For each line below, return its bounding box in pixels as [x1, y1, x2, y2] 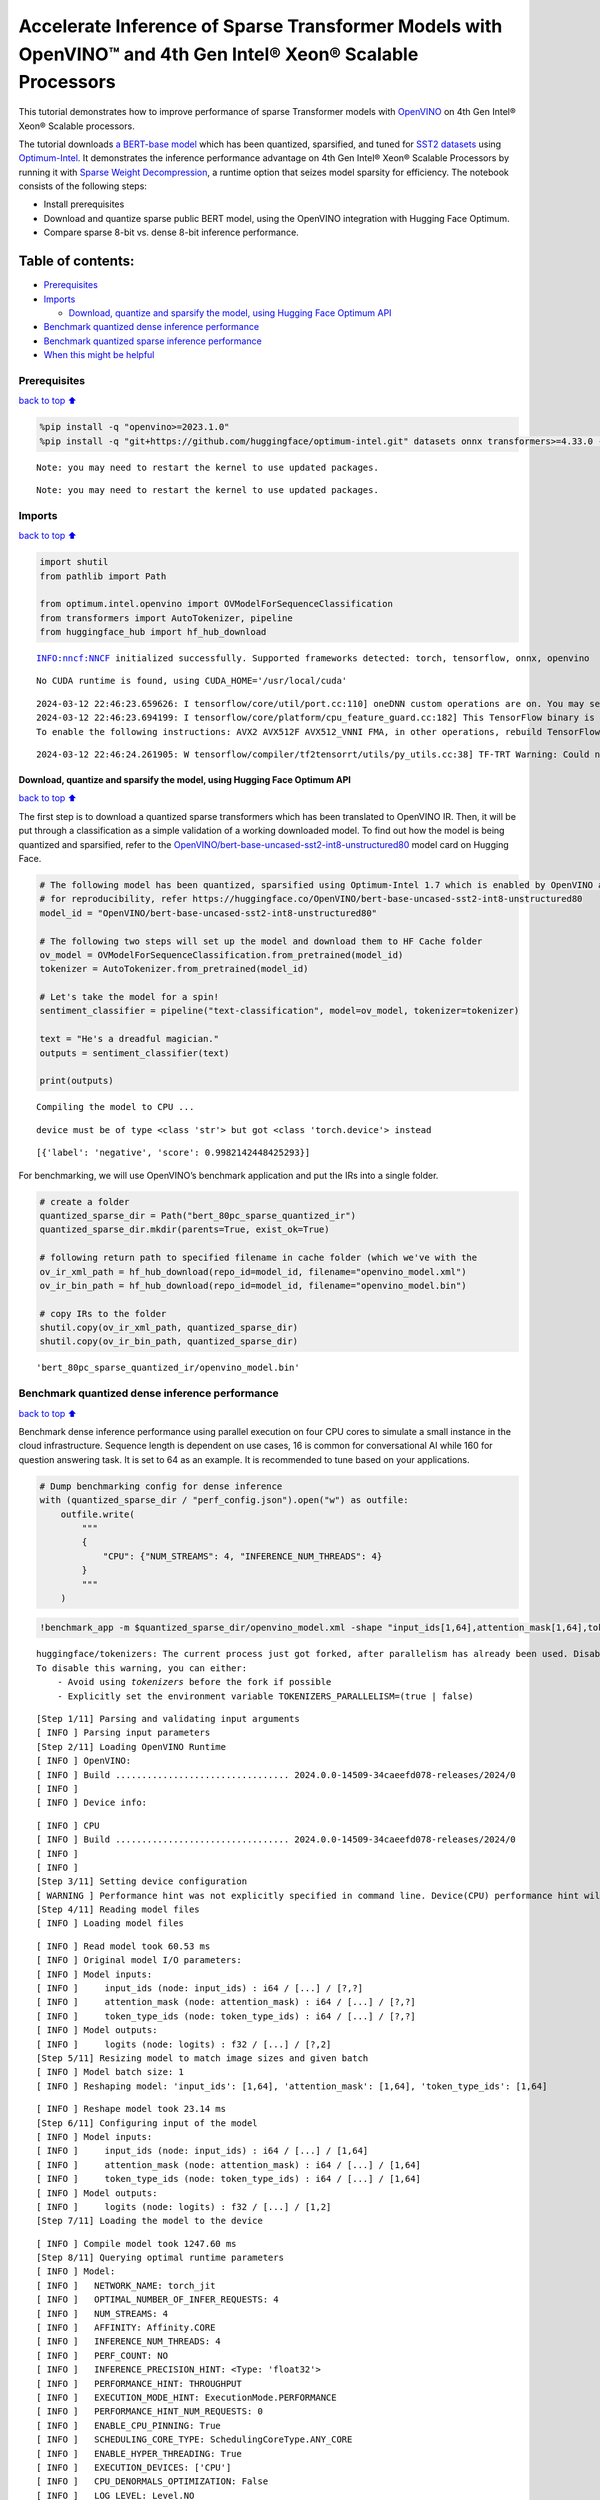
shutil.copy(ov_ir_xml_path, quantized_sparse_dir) [39, 1322, 299, 1334]
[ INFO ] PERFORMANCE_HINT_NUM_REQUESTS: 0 [36, 2406, 264, 2417]
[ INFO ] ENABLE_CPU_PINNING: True [36, 2420, 222, 2431]
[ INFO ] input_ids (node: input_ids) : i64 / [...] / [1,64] [36, 2145, 369, 2157]
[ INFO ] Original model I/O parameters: [36, 1955, 242, 1966]
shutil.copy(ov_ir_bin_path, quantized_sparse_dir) [39, 1336, 299, 1347]
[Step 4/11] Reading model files [36, 1904, 200, 1915]
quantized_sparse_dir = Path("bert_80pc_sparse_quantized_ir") [39, 1210, 357, 1221]
